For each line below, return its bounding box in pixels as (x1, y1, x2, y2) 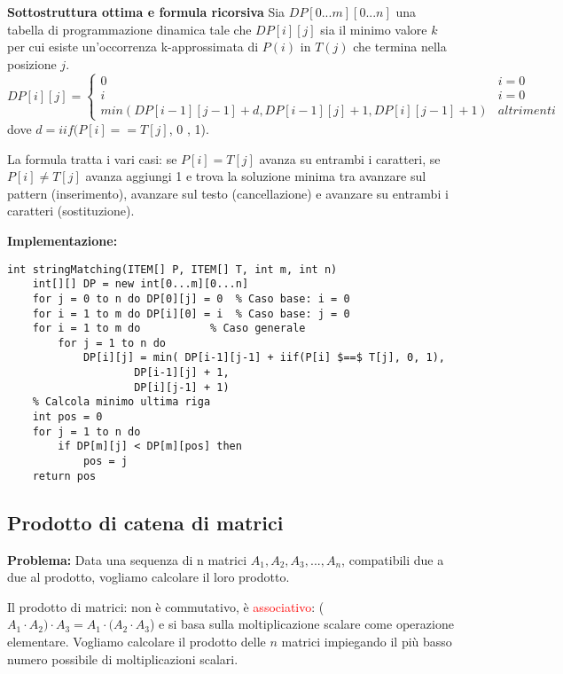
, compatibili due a (341, 550, 444, 568)
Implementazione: (7, 231, 118, 249)
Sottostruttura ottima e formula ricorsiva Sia (7, 3, 285, 20)
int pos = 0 (32, 411, 103, 424)
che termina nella (353, 37, 447, 56)
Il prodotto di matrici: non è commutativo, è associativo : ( (7, 597, 325, 615)
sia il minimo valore (320, 20, 427, 38)
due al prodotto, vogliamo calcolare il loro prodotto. (7, 568, 290, 586)
